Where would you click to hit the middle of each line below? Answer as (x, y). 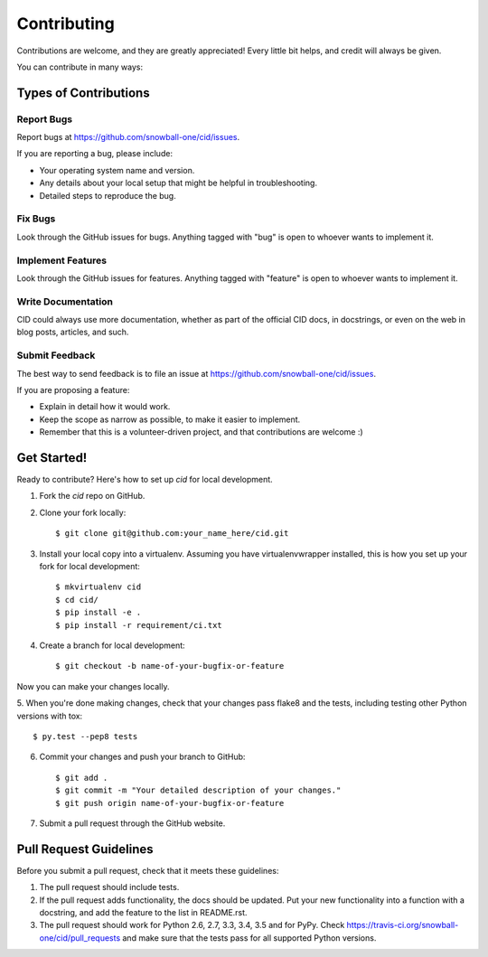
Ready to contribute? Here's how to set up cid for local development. (145, 480)
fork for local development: (89, 567)
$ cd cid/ (77, 600)
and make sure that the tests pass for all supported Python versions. (249, 938)
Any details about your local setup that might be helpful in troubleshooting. (178, 183)
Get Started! (52, 458)
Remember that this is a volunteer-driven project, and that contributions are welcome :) (201, 432)
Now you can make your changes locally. (93, 686)
